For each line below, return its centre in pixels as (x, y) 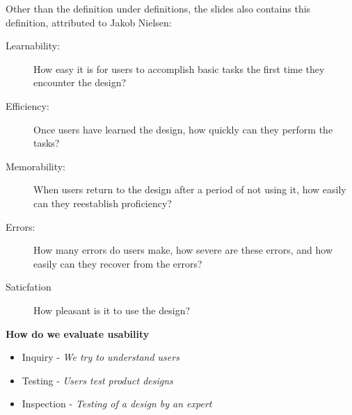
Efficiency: (27, 105)
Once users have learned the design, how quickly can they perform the (183, 129)
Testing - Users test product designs (97, 380)
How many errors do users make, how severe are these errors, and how (183, 250)
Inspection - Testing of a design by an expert (117, 404)
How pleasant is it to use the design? (112, 310)
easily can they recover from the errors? (118, 263)
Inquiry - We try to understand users (101, 357)
